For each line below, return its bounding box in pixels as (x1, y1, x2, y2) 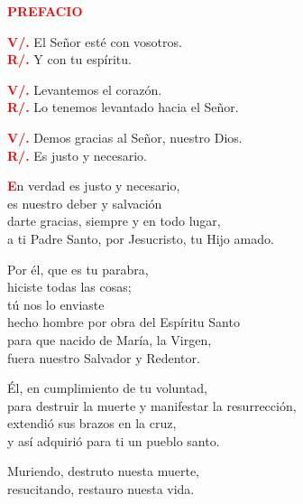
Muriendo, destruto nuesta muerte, (7, 462, 200, 481)
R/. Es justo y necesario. (7, 145, 147, 164)
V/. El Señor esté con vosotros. (7, 32, 182, 51)
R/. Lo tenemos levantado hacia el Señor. (7, 98, 239, 117)
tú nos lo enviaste (7, 294, 105, 313)
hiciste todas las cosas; (7, 277, 132, 296)
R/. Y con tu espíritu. (7, 50, 132, 69)
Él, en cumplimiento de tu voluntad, (7, 378, 207, 397)
